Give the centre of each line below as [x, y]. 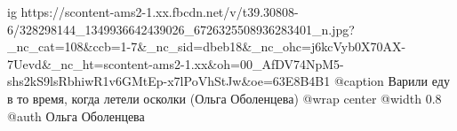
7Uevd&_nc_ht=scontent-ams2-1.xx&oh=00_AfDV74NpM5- [176, 63]
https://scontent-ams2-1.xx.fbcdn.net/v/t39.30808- [160, 12]
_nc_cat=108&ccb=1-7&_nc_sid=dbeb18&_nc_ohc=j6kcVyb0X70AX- [207, 46]
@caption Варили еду [392, 81]
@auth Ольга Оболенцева [76, 116]
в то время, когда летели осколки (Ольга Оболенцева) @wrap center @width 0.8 [224, 98]
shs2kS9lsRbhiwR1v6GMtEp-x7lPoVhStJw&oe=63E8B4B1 [169, 81]
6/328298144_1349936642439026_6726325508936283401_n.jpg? [181, 29]
